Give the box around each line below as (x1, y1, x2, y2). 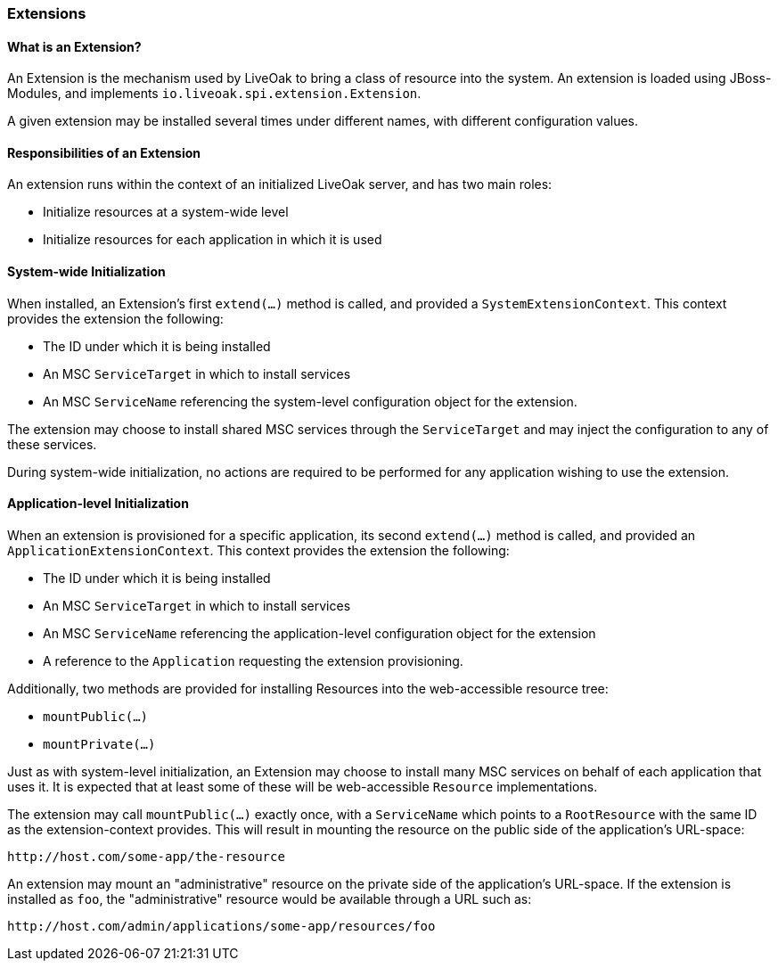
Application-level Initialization (7, 496, 189, 512)
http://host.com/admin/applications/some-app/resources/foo (7, 918, 436, 933)
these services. (7, 436, 97, 452)
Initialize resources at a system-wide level (43, 204, 289, 220)
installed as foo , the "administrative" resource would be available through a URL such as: (7, 890, 532, 906)
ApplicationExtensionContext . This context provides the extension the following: (7, 542, 510, 558)
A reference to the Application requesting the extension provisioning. (43, 652, 463, 669)
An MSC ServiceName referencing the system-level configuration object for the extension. (43, 393, 577, 409)
